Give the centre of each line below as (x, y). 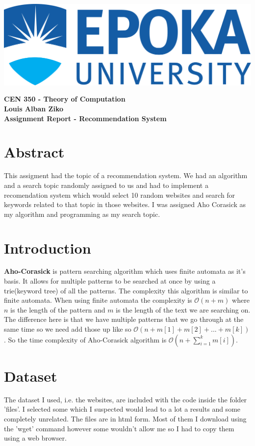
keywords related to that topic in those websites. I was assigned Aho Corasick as (125, 204)
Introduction (48, 248)
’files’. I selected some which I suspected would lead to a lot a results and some (122, 409)
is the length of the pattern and (58, 309)
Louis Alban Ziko (34, 109)
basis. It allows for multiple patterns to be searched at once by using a (110, 281)
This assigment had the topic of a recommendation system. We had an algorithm (126, 175)
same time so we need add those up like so (68, 329)
